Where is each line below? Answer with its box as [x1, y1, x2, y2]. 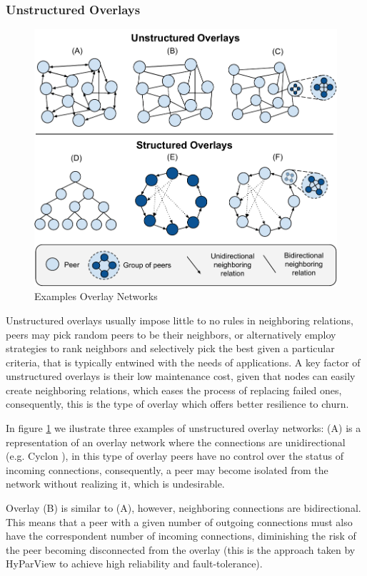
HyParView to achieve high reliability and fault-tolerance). [6, 556, 263, 571]
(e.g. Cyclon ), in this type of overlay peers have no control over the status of [6, 448, 343, 463]
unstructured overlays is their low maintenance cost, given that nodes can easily [6, 369, 356, 384]
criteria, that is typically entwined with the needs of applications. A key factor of [6, 354, 361, 369]
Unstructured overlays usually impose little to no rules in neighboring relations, [6, 312, 353, 327]
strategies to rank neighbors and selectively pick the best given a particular [6, 341, 335, 356]
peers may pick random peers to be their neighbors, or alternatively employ [6, 326, 336, 341]
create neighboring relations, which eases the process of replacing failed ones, [6, 382, 342, 397]
